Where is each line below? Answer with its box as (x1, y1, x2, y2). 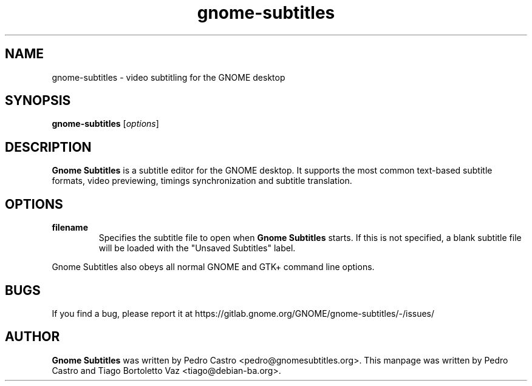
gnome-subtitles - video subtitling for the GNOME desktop (52, 72, 285, 83)
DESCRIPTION (5, 139, 92, 155)
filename (52, 222, 88, 233)
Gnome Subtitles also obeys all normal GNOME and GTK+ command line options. (52, 262, 375, 273)
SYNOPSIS (5, 93, 71, 109)
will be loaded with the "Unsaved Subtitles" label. (98, 243, 296, 254)
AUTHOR (5, 329, 60, 345)
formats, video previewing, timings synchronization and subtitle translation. (52, 175, 352, 186)
